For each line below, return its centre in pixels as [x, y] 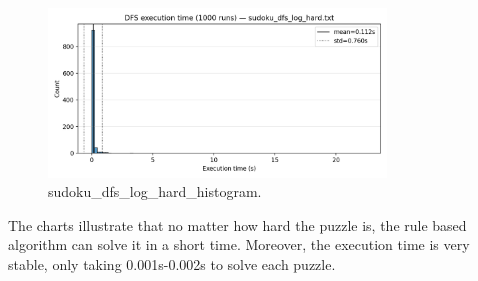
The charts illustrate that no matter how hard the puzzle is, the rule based [237, 224]
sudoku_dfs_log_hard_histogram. [155, 191]
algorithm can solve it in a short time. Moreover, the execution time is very [239, 244]
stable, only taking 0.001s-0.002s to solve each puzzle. [172, 263]
